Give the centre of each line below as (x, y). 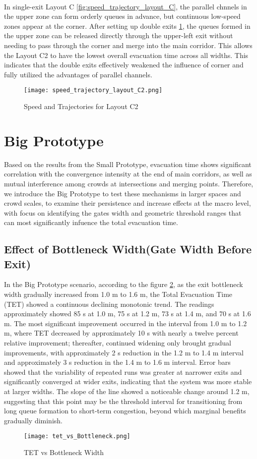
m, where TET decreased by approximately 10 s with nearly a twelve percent (121, 333)
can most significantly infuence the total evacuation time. (91, 222)
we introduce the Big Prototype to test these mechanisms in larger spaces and (123, 193)
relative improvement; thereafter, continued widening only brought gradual (118, 343)
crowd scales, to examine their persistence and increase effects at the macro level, (128, 203)
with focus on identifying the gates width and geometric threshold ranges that (123, 212)
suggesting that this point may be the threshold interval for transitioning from (123, 401)
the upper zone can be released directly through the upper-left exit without (119, 35)
